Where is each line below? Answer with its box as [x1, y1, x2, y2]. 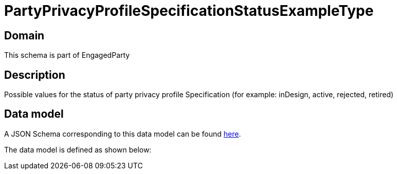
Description [4, 68, 65, 81]
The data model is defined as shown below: [4, 145, 152, 154]
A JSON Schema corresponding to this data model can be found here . [4, 129, 241, 138]
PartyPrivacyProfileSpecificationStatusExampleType [4, 2, 374, 19]
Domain [4, 29, 45, 42]
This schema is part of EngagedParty [4, 51, 130, 60]
